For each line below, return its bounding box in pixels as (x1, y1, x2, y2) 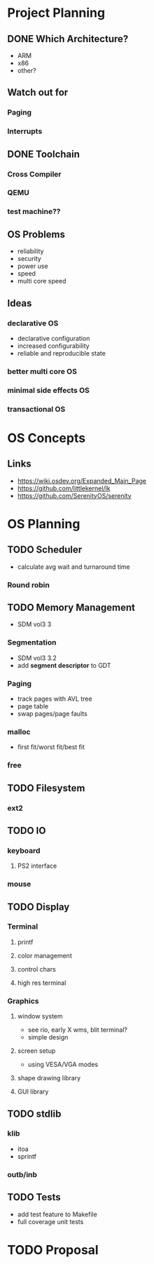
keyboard (7, 845, 41, 855)
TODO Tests (7, 1191, 61, 1204)
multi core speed (17, 277, 66, 285)
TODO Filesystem (7, 782, 85, 794)
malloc (7, 727, 31, 737)
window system (17, 1012, 63, 1021)
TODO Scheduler (7, 544, 83, 556)
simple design (27, 1033, 69, 1042)
